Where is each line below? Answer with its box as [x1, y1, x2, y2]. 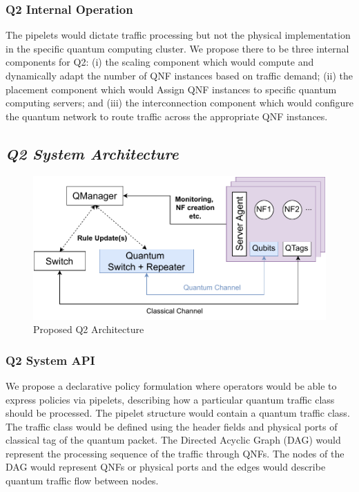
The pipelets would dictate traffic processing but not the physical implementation [6, 28, 351, 42]
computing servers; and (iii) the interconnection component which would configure [6, 95, 353, 110]
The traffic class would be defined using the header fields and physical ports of [6, 419, 338, 433]
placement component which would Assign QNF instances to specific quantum [6, 82, 337, 96]
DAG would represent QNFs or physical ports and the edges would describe [6, 460, 326, 474]
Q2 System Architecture [6, 142, 179, 164]
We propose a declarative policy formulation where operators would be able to [6, 378, 337, 392]
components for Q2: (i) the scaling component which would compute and [6, 55, 314, 69]
